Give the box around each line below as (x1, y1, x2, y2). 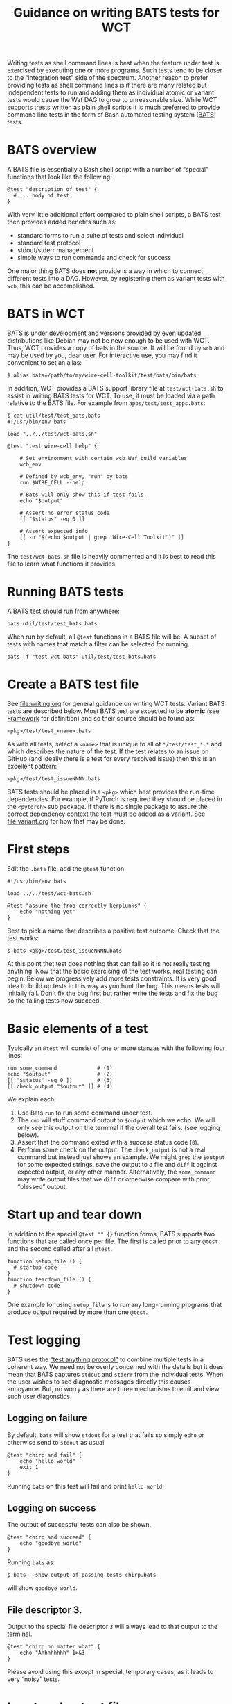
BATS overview (7, 142, 97, 158)
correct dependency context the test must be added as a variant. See (7, 810, 206, 818)
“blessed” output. (17, 1182, 68, 1190)
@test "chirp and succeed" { (7, 1534, 91, 1541)
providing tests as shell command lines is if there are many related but (7, 81, 207, 90)
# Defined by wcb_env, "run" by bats (19, 473, 129, 480)
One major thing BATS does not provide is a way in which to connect (7, 267, 204, 275)
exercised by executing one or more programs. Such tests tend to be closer (7, 66, 223, 74)
